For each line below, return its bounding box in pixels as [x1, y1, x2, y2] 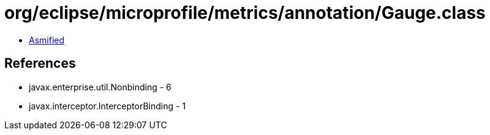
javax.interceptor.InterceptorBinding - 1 [29, 100, 186, 111]
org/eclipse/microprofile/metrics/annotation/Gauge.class [4, 2, 486, 23]
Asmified [29, 34, 65, 45]
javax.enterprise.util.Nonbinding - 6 [29, 81, 171, 92]
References [4, 56, 76, 71]
